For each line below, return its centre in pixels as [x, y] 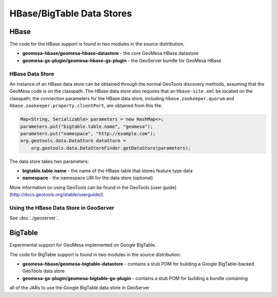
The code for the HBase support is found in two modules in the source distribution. [97, 44]
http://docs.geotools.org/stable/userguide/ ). [58, 195]
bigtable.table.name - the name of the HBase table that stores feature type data [107, 171]
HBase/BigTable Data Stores [71, 13]
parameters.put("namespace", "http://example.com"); [88, 133]
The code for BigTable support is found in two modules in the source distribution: [95, 254]
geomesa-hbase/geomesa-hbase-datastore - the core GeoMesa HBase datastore [111, 53]
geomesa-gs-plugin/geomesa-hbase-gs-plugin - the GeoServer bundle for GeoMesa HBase [122, 60]
